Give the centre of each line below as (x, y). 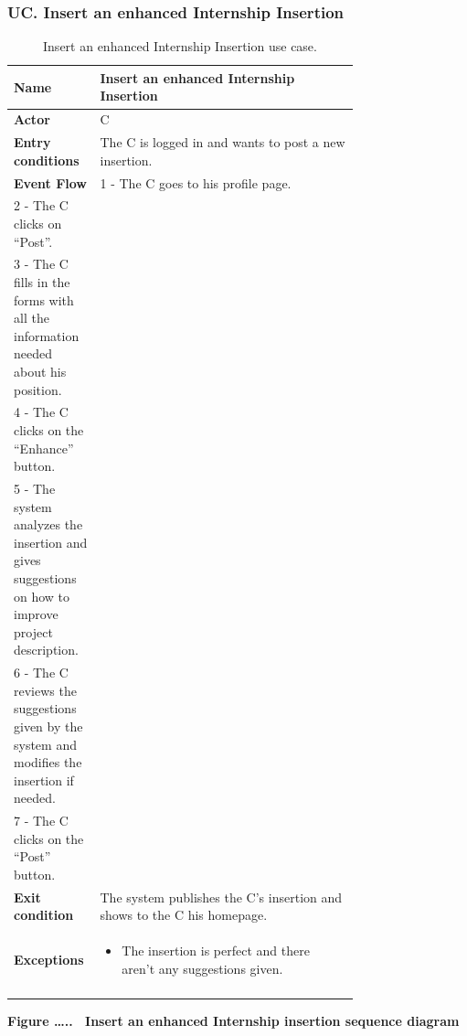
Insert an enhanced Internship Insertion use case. (180, 46)
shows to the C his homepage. (184, 915)
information (47, 335)
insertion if (44, 780)
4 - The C (41, 412)
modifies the (48, 762)
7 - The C (41, 821)
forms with (44, 299)
